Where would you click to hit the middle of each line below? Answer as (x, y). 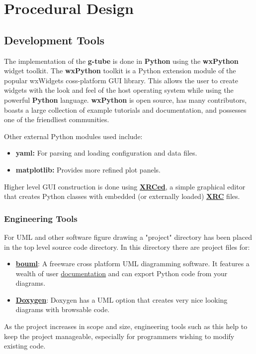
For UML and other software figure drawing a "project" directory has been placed (128, 237)
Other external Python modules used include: (73, 136)
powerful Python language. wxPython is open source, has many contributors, (126, 99)
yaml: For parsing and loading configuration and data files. (106, 153)
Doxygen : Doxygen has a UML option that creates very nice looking (122, 299)
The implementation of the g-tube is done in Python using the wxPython (121, 61)
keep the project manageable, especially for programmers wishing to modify (119, 336)
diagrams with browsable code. (63, 309)
